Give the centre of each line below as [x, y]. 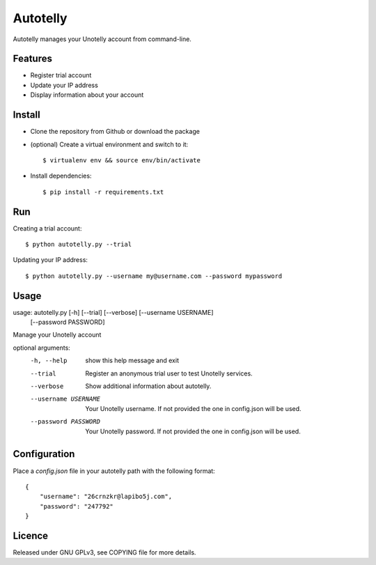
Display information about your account [87, 95]
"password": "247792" [77, 506]
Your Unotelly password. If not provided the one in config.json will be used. [193, 431]
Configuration [44, 454]
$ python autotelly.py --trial [79, 244]
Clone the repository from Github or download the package [115, 132]
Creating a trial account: [47, 228]
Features [32, 59]
